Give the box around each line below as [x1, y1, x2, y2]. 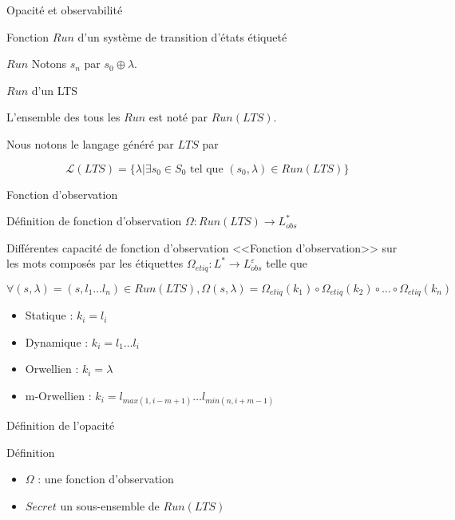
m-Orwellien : [25, 387, 92, 404]
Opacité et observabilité [6, 2, 123, 18]
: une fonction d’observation [38, 470, 174, 487]
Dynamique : [25, 333, 89, 350]
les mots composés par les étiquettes [6, 255, 184, 272]
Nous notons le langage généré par [6, 135, 174, 152]
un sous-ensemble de [60, 498, 160, 514]
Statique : [25, 307, 73, 324]
